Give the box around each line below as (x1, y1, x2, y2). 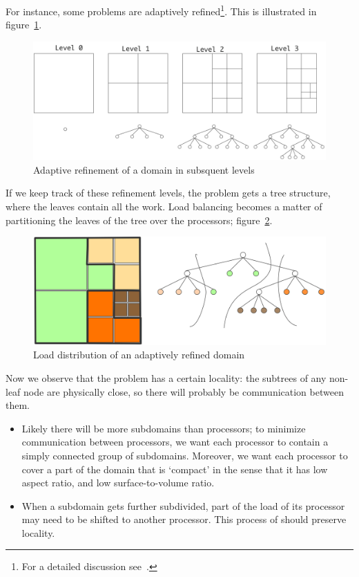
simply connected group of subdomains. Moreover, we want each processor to (21, 448, 348, 462)
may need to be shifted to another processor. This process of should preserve (21, 512, 347, 526)
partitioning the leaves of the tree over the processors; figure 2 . (6, 212, 273, 227)
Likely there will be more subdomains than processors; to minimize (21, 421, 306, 435)
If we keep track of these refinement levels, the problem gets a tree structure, (6, 185, 331, 200)
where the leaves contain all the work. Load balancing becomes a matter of (6, 199, 322, 214)
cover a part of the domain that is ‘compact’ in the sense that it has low (21, 461, 328, 476)
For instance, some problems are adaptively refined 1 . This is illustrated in (6, 2, 317, 18)
